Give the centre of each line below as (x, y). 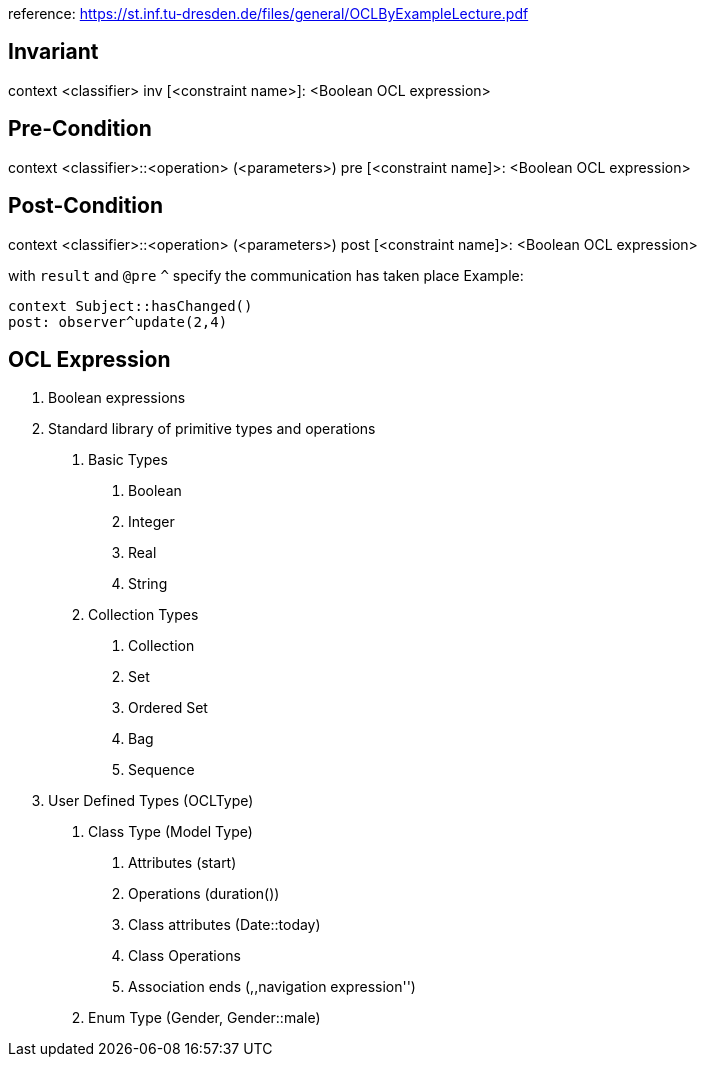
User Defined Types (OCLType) (151, 801)
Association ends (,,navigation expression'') (272, 987)
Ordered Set (168, 708)
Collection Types (143, 615)
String (148, 584)
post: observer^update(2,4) (118, 321)
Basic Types (128, 460)
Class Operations (184, 956)
